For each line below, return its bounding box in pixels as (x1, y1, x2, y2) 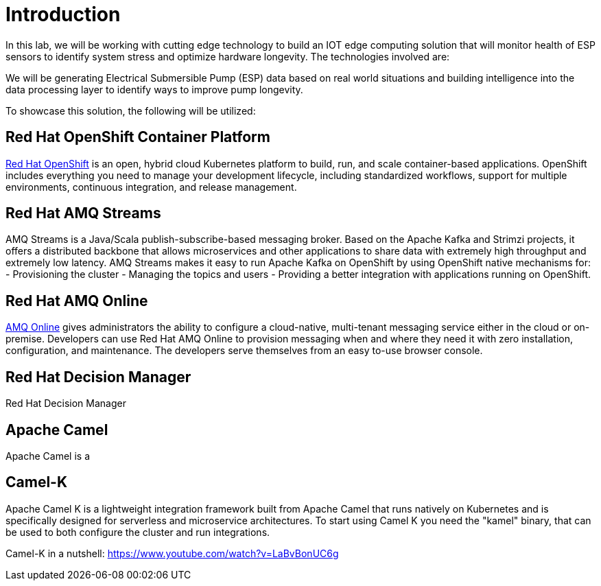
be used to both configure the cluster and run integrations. (5, 526, 270, 538)
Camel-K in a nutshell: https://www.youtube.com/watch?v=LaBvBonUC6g (5, 547, 339, 559)
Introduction (5, 3, 121, 26)
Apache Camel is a (5, 449, 91, 462)
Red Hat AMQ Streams (5, 204, 161, 222)
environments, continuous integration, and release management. (5, 180, 297, 193)
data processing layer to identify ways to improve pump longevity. (5, 83, 303, 95)
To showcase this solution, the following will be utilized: (5, 104, 256, 117)
